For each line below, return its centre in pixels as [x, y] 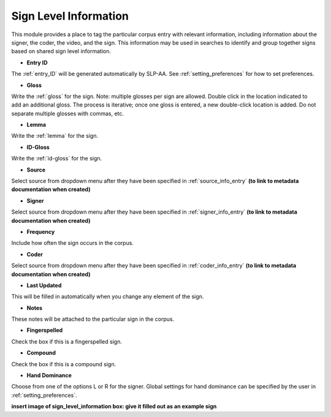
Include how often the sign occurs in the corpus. [73, 243]
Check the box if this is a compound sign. [64, 364]
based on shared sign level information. [61, 51]
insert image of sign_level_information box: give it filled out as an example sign [114, 407]
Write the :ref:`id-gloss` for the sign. [57, 159]
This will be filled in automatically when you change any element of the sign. [108, 296]
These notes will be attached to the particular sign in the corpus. [93, 319]
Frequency [41, 231]
